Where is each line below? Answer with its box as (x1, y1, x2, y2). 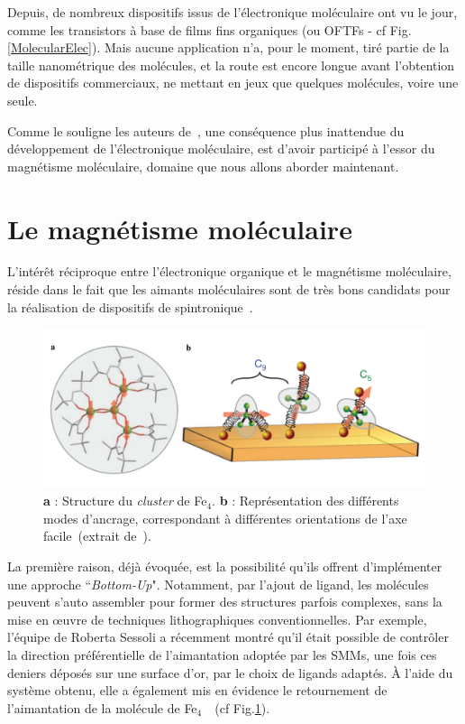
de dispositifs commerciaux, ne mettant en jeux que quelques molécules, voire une (7, 73, 459, 92)
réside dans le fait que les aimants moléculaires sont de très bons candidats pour (7, 280, 451, 299)
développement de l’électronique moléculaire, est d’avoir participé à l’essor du (7, 139, 435, 158)
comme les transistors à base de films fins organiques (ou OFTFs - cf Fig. (7, 20, 412, 39)
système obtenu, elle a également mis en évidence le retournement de (7, 681, 387, 700)
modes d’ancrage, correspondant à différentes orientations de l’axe (43, 508, 407, 527)
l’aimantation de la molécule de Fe (7, 698, 197, 717)
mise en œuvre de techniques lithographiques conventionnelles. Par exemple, (7, 609, 427, 628)
